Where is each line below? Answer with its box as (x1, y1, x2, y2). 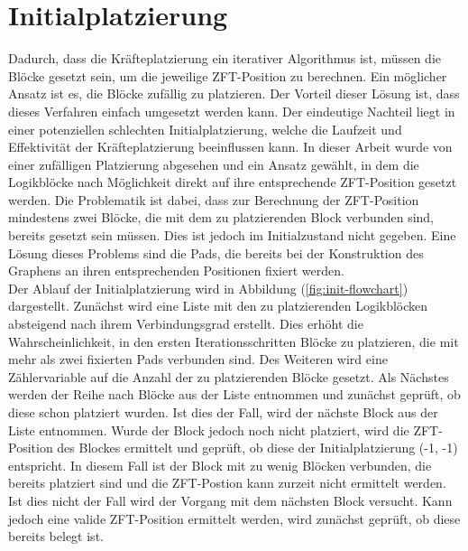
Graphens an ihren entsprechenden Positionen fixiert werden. (8, 261, 344, 280)
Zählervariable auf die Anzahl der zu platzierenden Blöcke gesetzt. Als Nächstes (8, 367, 449, 386)
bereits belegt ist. (8, 527, 104, 546)
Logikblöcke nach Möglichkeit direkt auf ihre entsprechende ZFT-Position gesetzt (8, 173, 457, 191)
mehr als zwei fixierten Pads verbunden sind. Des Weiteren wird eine (8, 350, 388, 369)
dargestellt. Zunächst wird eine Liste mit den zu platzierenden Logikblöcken (8, 296, 428, 315)
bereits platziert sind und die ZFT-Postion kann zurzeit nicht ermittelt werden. (8, 473, 446, 492)
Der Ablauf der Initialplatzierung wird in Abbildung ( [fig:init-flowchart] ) (8, 278, 408, 297)
